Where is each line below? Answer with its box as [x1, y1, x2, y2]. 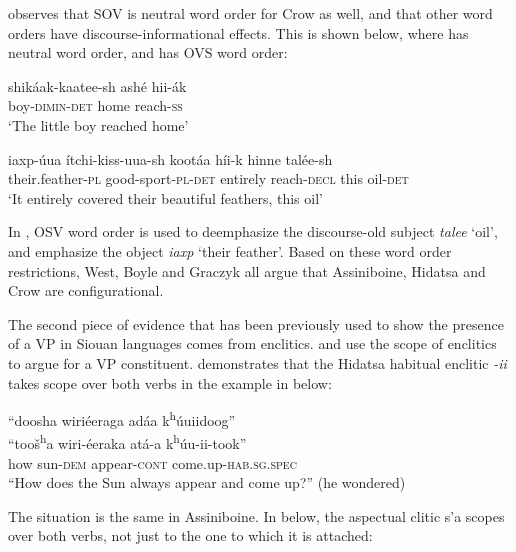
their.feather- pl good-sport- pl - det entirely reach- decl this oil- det [8, 168, 409, 189]
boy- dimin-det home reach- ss [8, 95, 183, 116]
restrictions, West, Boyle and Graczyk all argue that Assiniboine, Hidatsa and [8, 260, 486, 281]
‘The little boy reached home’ [8, 114, 189, 135]
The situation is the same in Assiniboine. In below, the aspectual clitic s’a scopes [8, 505, 505, 526]
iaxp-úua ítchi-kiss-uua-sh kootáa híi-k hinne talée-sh [8, 148, 333, 169]
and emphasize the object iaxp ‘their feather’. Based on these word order [8, 240, 452, 261]
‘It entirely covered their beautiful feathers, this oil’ [8, 187, 323, 208]
